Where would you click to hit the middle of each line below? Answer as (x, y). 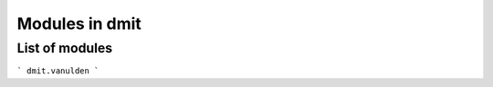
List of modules (65, 48)
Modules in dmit (79, 24)
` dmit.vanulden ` (58, 71)
